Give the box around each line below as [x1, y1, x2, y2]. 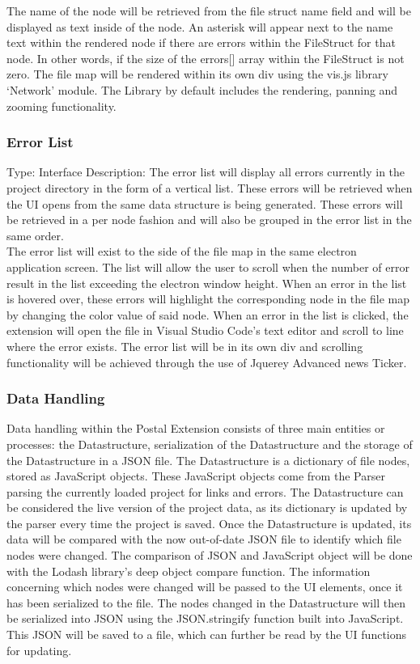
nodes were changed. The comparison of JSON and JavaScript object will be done [6, 547, 413, 564]
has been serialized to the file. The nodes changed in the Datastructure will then [6, 594, 405, 611]
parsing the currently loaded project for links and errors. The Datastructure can [6, 483, 404, 500]
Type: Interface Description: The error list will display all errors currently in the [6, 163, 405, 180]
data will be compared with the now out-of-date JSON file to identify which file [6, 531, 401, 548]
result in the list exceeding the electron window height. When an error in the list [6, 274, 407, 291]
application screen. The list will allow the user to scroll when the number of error [6, 258, 409, 275]
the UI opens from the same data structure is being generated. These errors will [6, 195, 403, 212]
